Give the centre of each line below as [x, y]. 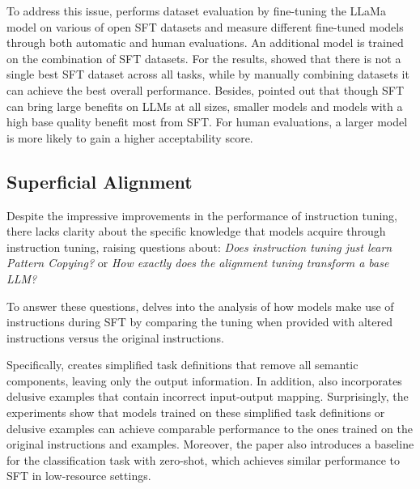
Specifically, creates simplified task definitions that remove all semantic [182, 365]
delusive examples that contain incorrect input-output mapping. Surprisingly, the [208, 396]
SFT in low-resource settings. [79, 476]
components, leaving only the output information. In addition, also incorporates [204, 380]
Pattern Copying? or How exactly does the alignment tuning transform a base [198, 263]
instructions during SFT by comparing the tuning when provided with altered [200, 322]
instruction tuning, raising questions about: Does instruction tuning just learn [199, 247]
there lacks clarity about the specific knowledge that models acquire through [196, 231]
